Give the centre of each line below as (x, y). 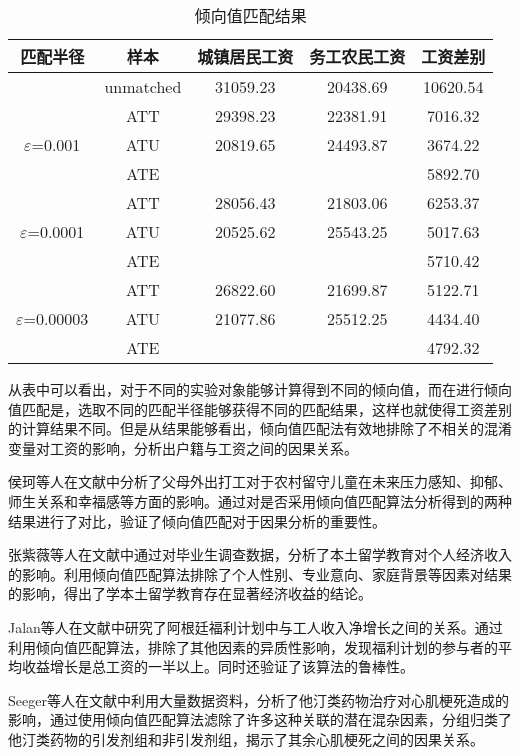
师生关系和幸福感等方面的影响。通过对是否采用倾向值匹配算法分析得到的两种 (260, 500)
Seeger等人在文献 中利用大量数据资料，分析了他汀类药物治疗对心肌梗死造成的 (258, 699)
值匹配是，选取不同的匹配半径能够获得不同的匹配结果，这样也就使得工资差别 (260, 408)
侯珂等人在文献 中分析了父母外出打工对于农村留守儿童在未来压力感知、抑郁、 (260, 481)
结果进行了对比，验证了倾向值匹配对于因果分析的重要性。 (197, 520)
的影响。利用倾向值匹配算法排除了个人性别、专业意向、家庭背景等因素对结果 (260, 573)
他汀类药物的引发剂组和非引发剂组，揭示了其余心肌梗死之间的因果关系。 (246, 738)
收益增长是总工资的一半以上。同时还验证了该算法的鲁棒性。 (217, 666)
